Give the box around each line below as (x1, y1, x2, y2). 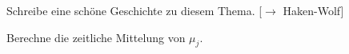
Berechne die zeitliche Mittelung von (6, 29, 186, 45)
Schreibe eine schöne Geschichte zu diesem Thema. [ (6, 2, 263, 18)
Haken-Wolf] (283, 2, 344, 18)
